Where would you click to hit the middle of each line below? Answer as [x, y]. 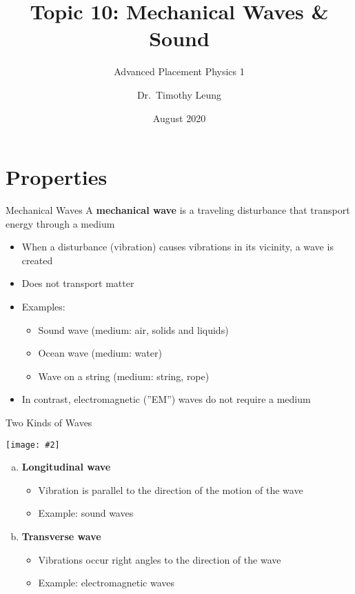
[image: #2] [33, 445]
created [37, 260]
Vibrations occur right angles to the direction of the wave [160, 559]
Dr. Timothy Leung [179, 94]
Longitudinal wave [66, 467]
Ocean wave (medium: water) [100, 353]
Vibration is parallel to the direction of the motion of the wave [171, 489]
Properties [57, 177]
